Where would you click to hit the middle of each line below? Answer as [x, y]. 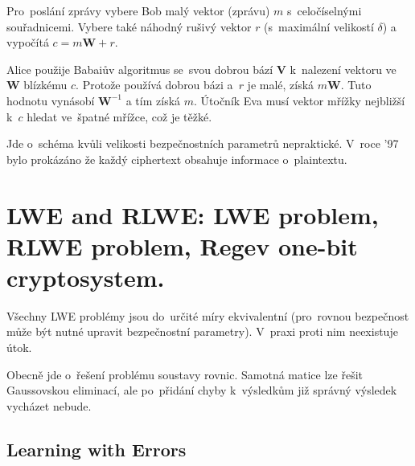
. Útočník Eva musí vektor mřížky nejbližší [300, 100]
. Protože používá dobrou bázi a [154, 85]
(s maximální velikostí [319, 26]
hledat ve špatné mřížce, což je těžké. [119, 116]
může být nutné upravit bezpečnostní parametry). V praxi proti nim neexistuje [202, 331]
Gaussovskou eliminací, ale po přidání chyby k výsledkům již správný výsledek [202, 390]
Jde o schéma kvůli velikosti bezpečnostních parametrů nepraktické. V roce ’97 [203, 143]
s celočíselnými [324, 10]
